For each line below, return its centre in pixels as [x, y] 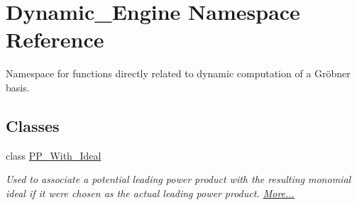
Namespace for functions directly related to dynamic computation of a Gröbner [178, 73]
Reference [55, 39]
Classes [33, 125]
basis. [18, 87]
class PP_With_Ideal [54, 155]
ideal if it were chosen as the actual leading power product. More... [150, 193]
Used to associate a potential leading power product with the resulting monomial [178, 179]
